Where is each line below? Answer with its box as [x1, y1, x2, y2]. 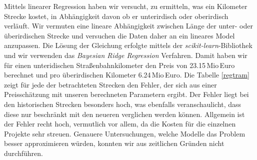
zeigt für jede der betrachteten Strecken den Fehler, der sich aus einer [4, 79, 217, 89]
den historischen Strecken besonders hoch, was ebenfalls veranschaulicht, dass [4, 98, 241, 109]
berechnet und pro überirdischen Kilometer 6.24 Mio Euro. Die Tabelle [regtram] [4, 69, 249, 80]
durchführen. [4, 147, 43, 158]
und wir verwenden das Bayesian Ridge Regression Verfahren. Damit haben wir [4, 49, 247, 60]
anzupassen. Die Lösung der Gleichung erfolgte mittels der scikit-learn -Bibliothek [4, 40, 252, 50]
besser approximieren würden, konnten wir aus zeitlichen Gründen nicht [4, 138, 224, 148]
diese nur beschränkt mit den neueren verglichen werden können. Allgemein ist [4, 108, 245, 119]
